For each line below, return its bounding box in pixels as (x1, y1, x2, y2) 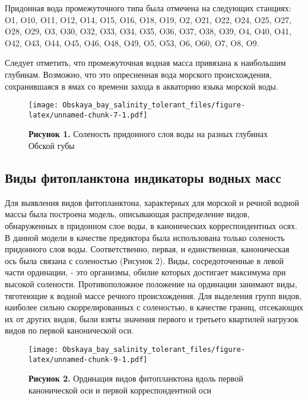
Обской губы (28, 139, 75, 152)
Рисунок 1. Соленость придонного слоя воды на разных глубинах (28, 128, 268, 140)
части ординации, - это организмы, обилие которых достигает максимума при (5, 266, 286, 278)
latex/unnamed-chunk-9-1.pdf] (28, 355, 148, 364)
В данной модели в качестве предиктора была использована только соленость (5, 231, 285, 243)
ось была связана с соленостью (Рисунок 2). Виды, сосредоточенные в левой (5, 254, 284, 266)
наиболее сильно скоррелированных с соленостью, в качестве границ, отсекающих (5, 301, 303, 313)
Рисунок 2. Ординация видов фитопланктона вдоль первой (28, 372, 243, 385)
